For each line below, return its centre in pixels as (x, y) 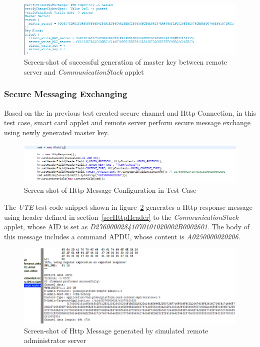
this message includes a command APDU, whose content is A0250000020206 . (122, 236)
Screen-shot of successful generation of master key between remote (126, 62)
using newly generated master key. (56, 132)
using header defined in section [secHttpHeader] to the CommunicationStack (121, 217)
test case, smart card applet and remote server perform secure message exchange (127, 122)
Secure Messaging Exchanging (66, 94)
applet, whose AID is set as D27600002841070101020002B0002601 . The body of (127, 227)
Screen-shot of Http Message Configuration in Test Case (110, 190)
